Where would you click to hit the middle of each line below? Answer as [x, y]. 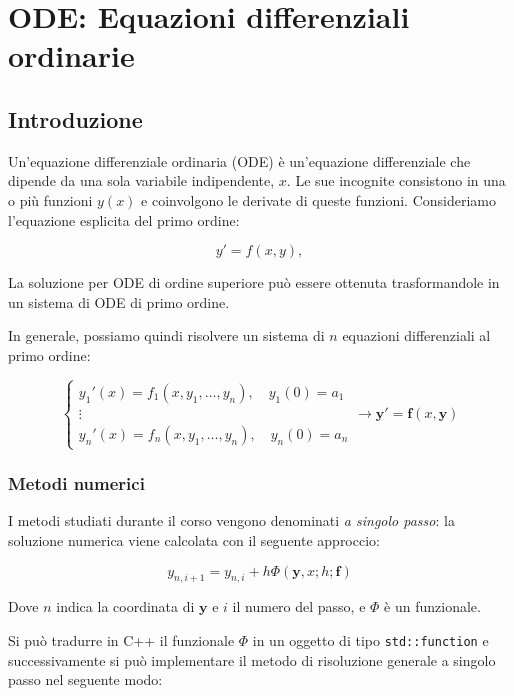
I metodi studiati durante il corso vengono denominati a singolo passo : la [231, 520]
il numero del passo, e [299, 606]
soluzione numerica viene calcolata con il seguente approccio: [194, 539]
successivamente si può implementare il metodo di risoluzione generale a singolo [252, 659]
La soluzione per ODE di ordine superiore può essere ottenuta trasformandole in [254, 282]
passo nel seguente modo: [85, 679]
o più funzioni [50, 199]
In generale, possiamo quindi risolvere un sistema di [166, 335]
